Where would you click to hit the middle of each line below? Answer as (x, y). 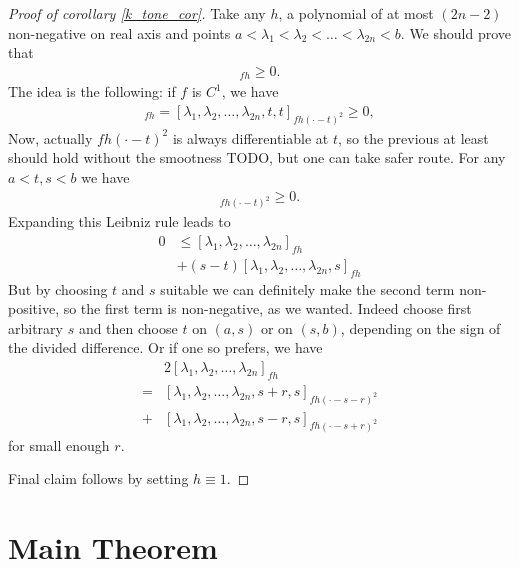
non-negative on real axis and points (119, 32)
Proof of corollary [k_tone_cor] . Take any (137, 13)
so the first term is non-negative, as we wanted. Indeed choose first (267, 308)
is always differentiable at (250, 137)
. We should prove (456, 32)
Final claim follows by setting (98, 478)
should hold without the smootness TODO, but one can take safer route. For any (257, 157)
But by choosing (58, 288)
